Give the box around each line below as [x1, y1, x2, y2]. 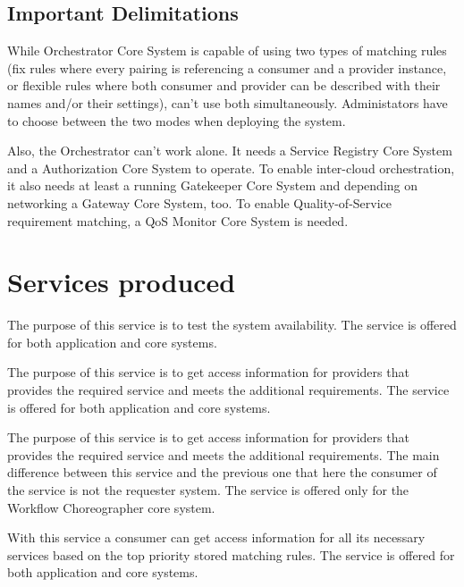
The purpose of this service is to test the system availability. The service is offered [7, 315, 457, 334]
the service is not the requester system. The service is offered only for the [7, 481, 409, 499]
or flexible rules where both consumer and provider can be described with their [7, 76, 441, 95]
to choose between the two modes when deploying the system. [7, 111, 346, 130]
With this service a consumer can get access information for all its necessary [7, 528, 426, 547]
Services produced [7, 264, 236, 300]
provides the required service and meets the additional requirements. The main [7, 445, 440, 464]
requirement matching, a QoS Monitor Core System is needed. [7, 211, 349, 230]
